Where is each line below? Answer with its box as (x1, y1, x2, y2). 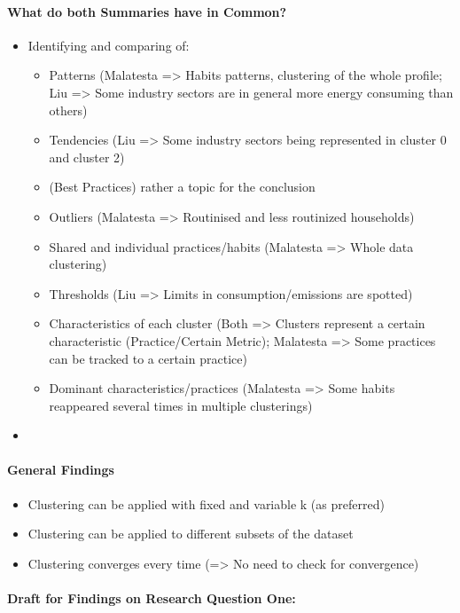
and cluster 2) (49, 147, 125, 166)
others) (49, 100, 88, 119)
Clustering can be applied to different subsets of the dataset (27, 524, 354, 543)
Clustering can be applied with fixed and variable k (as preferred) (27, 494, 385, 513)
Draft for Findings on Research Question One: (7, 589, 296, 608)
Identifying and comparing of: (27, 35, 190, 54)
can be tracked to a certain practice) (49, 349, 247, 367)
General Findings (7, 460, 114, 479)
